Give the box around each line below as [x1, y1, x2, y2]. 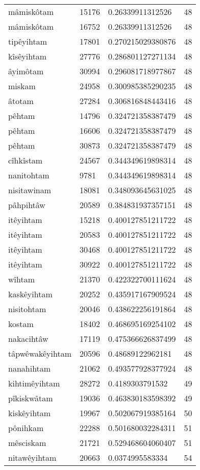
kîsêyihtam [8, 50, 47, 62]
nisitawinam [8, 184, 52, 196]
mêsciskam [8, 437, 46, 448]
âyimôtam [8, 65, 44, 77]
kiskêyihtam [8, 407, 51, 419]
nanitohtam [8, 169, 49, 181]
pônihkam [8, 422, 44, 434]
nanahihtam [8, 362, 51, 374]
